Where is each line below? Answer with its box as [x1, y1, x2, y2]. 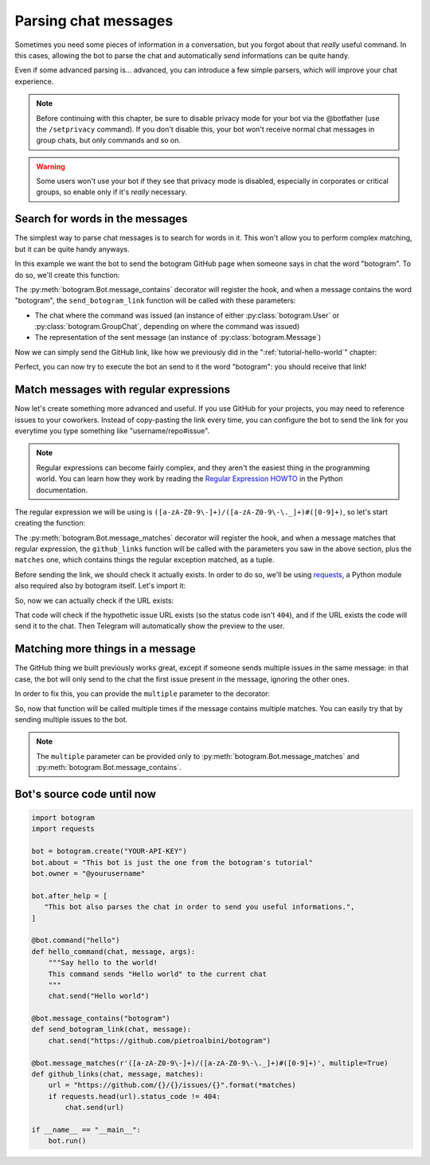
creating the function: [14, 518, 86, 528]
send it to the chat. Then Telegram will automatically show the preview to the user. [14, 621, 285, 631]
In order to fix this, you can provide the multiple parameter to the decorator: [14, 689, 271, 698]
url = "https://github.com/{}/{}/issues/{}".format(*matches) [48, 1081, 296, 1090]
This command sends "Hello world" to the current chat [48, 969, 267, 979]
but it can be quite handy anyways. [14, 244, 130, 254]
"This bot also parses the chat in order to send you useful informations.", [44, 902, 355, 912]
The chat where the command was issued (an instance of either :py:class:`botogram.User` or [34, 311, 340, 320]
